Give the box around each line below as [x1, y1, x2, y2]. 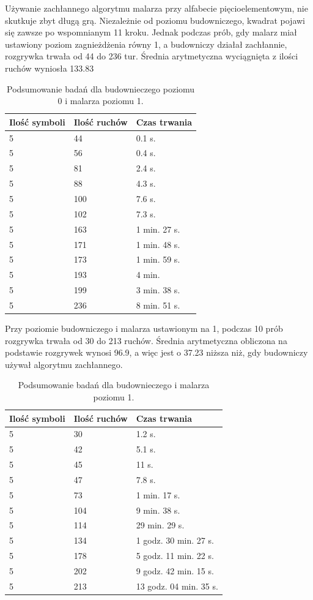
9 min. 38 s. [136, 503, 180, 516]
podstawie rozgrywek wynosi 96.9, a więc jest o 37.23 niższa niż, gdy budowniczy [5, 346, 308, 359]
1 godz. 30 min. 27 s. [136, 534, 214, 547]
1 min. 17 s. [136, 488, 180, 501]
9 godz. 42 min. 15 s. [136, 564, 214, 577]
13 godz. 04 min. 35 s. [136, 579, 218, 592]
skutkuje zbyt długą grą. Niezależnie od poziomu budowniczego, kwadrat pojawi [5, 13, 305, 26]
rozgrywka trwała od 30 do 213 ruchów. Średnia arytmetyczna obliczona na [5, 334, 287, 347]
